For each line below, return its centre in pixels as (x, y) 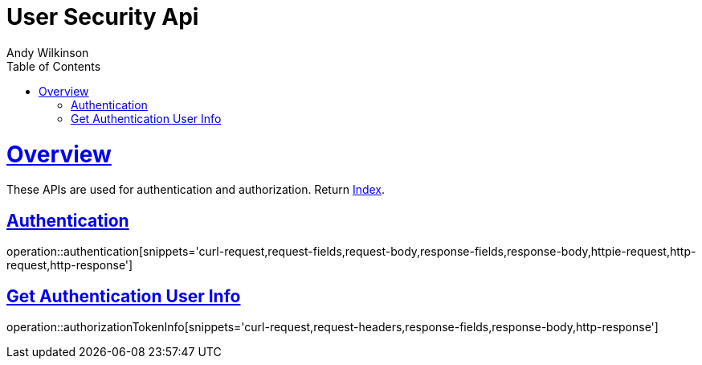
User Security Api (103, 17)
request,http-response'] (70, 265)
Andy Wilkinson (48, 52)
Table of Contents (54, 66)
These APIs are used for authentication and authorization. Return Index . (196, 190)
